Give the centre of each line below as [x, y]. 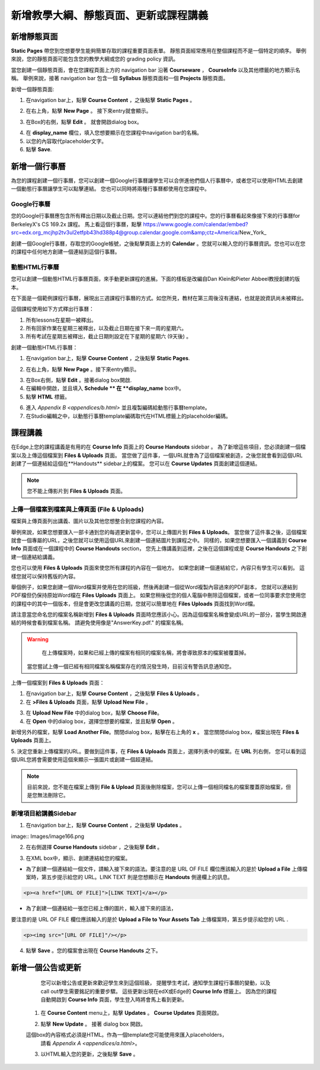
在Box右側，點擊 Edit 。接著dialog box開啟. [79, 380]
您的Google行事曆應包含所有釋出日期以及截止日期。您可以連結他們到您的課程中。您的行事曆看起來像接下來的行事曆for [156, 216]
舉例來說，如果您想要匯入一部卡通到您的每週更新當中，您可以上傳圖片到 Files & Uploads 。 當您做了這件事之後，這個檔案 [159, 532]
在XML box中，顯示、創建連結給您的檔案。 [78, 858]
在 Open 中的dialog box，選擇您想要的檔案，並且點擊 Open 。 [102, 721]
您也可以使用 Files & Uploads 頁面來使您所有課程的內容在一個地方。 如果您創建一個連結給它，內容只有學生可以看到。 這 [158, 568]
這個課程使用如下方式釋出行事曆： [52, 309]
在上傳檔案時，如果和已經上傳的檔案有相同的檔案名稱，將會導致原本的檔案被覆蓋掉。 [145, 653]
